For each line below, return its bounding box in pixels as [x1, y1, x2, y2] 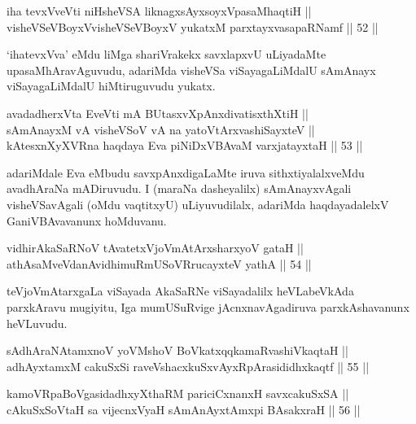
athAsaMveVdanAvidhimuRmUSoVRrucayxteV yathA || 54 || [7, 255, 312, 272]
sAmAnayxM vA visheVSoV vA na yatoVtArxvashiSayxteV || [7, 120, 315, 138]
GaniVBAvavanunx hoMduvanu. [7, 212, 167, 229]
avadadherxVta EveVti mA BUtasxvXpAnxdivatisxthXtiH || [7, 104, 309, 121]
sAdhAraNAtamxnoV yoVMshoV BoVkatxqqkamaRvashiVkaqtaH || [7, 342, 348, 359]
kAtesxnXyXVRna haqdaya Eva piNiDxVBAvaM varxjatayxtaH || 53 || [7, 137, 363, 154]
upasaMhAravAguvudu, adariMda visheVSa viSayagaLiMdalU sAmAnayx [7, 61, 376, 78]
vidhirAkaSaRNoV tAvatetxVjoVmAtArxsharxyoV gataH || [7, 239, 304, 256]
